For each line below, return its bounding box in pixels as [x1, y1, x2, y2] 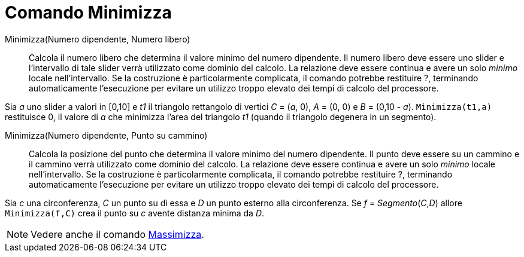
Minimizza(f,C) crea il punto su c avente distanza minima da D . [5, 207, 265, 218]
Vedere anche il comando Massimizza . [31, 228, 204, 240]
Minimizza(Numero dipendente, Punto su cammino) [5, 130, 208, 140]
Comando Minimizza [5, 2, 172, 23]
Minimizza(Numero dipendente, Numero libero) [5, 33, 190, 44]
